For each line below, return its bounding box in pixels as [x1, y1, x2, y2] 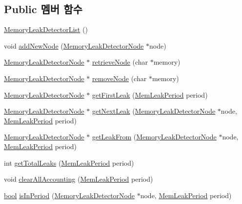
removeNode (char [92, 73, 147, 83]
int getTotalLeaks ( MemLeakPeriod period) [4, 157, 134, 168]
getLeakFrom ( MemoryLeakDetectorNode [92, 132, 217, 142]
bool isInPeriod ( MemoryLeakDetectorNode [4, 190, 135, 200]
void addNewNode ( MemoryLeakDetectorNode [4, 40, 144, 51]
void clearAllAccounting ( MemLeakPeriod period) [4, 174, 153, 184]
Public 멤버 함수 [4, 1, 82, 17]
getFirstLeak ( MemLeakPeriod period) [92, 89, 208, 100]
